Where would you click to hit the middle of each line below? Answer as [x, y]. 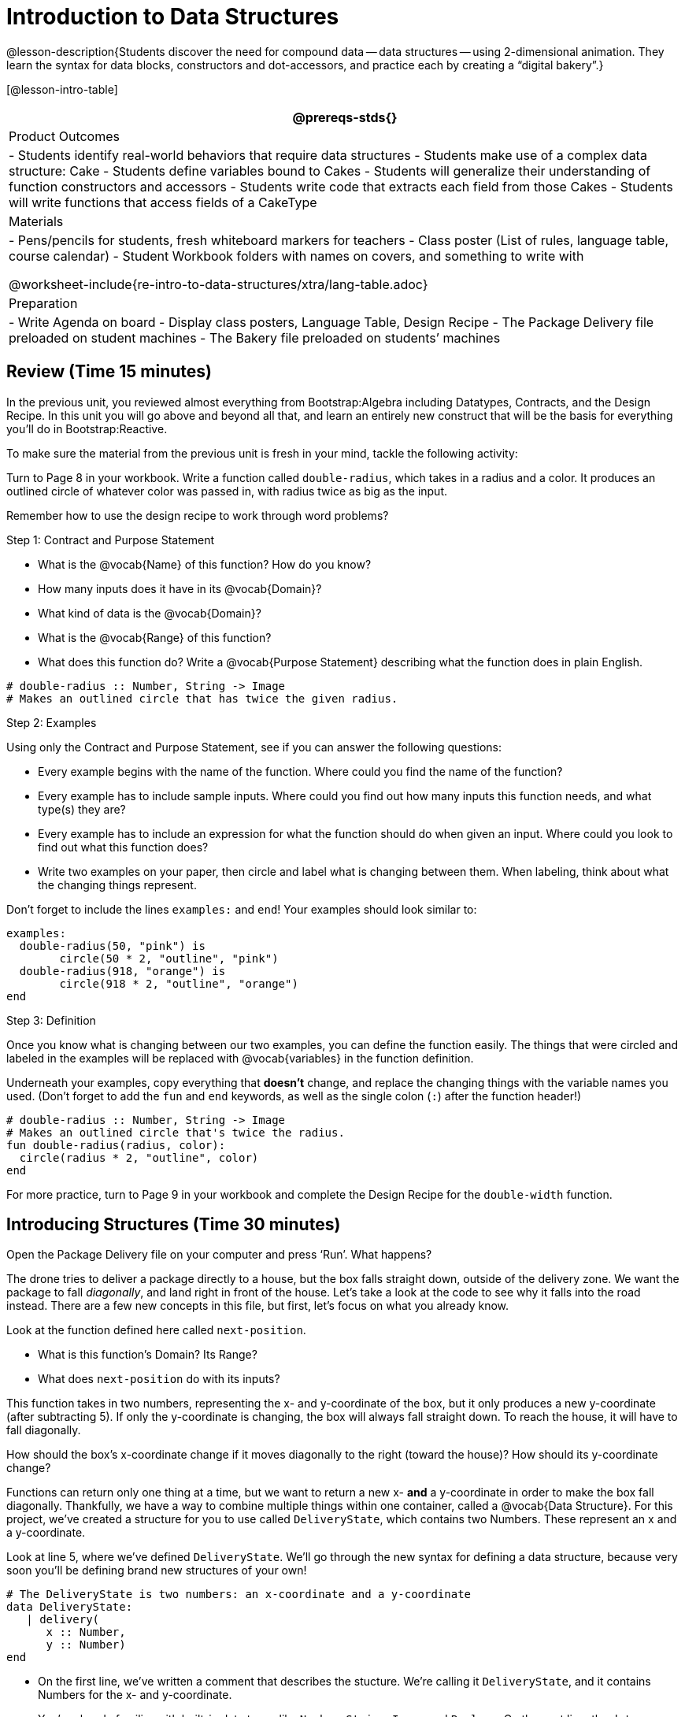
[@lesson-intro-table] [62, 89]
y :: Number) [86, 1645]
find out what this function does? [123, 847]
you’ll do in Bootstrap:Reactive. [87, 428]
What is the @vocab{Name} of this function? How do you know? [205, 564]
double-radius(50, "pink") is [112, 946]
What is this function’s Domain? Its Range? [148, 1355]
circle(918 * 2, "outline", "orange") [179, 983]
